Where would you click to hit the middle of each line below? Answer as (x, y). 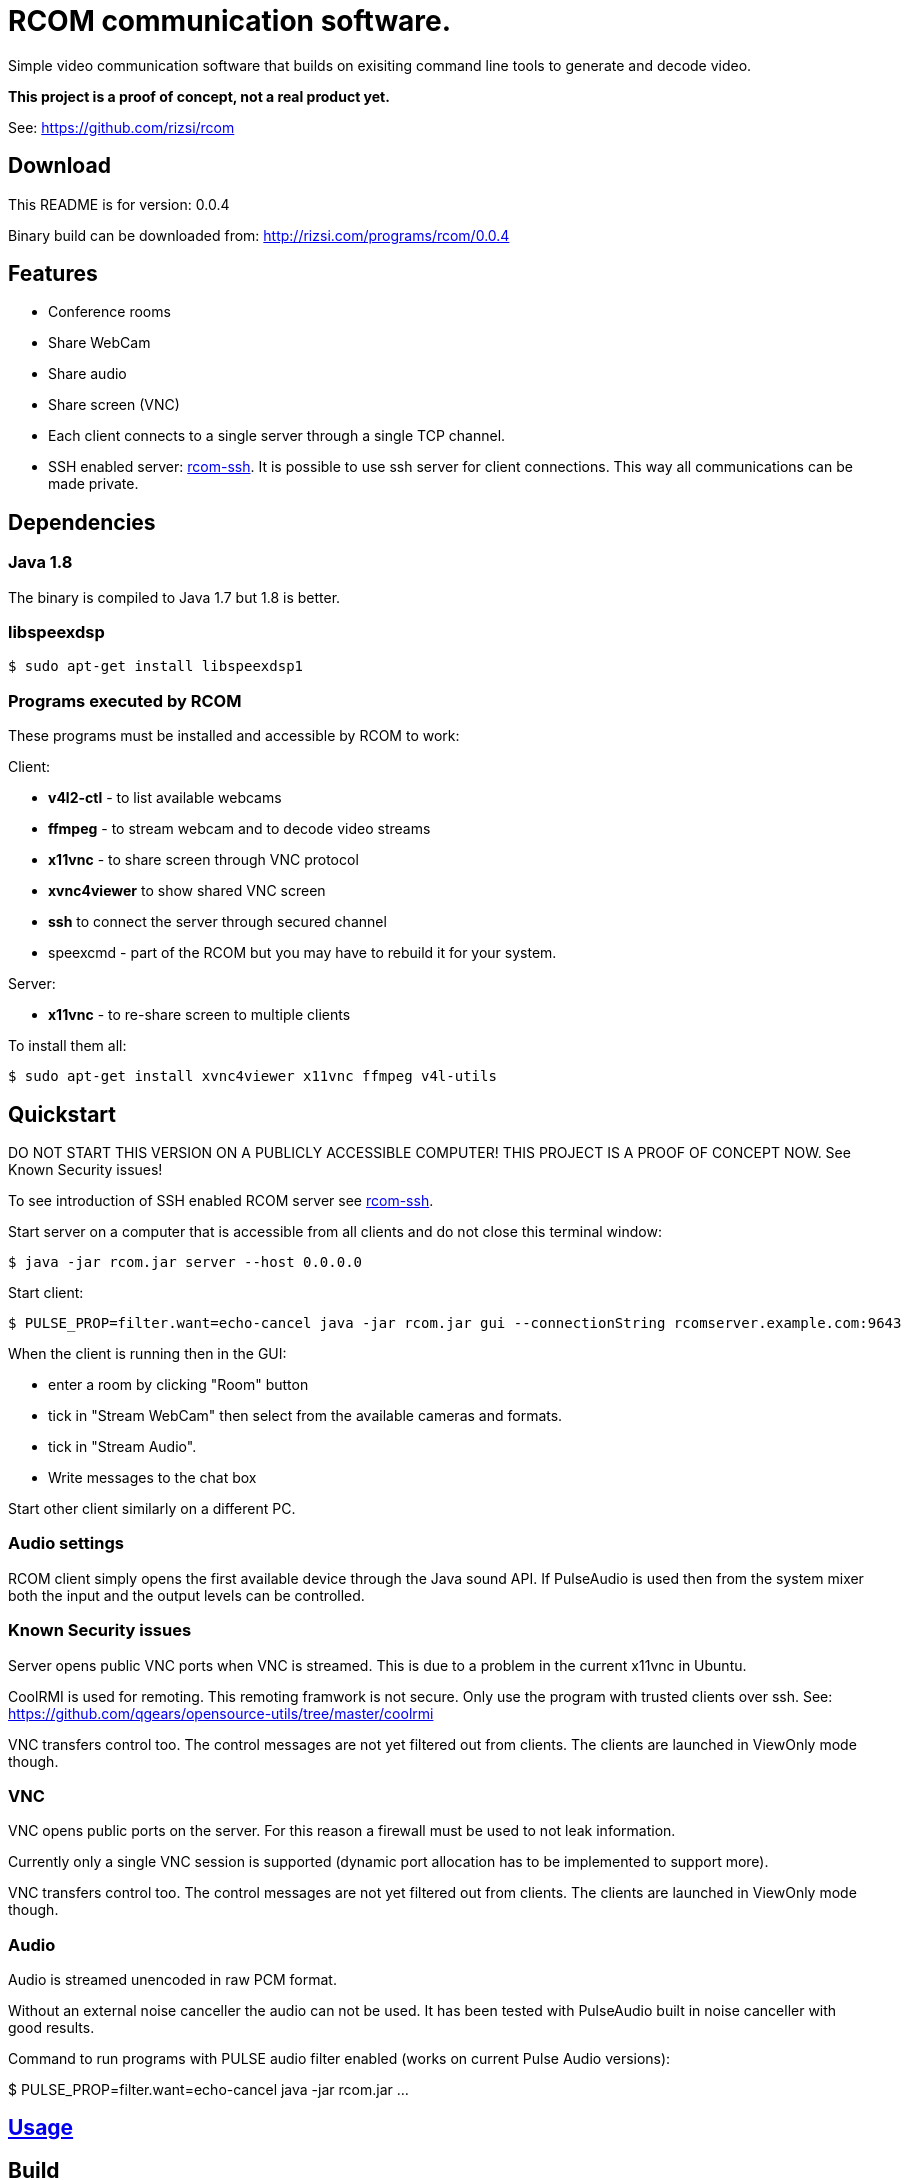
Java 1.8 (40, 562)
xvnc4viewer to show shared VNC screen (187, 891)
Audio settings (66, 1543)
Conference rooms (109, 312)
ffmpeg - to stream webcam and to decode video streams (239, 829)
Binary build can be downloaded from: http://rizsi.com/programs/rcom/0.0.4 (259, 235)
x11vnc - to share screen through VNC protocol (203, 860)
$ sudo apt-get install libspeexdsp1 (156, 666)
